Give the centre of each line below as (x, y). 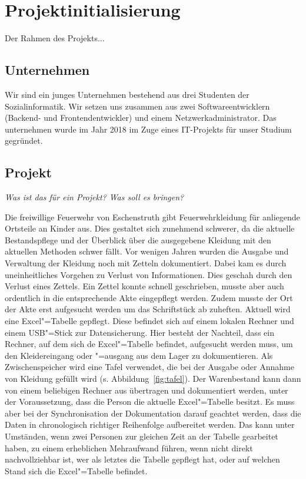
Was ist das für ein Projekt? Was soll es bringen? (94, 197)
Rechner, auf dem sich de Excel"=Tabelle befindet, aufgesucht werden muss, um (149, 344)
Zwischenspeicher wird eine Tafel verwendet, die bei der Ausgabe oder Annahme (149, 367)
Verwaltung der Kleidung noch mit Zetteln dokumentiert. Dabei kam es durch (146, 263)
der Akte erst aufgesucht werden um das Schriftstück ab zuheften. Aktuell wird (148, 309)
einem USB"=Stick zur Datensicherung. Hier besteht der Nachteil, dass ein (139, 332)
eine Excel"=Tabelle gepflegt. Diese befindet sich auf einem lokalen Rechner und (149, 321)
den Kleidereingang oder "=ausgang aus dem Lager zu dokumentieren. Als (139, 355)
